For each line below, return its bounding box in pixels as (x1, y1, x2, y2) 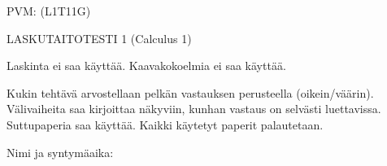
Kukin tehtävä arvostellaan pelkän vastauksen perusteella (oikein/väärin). (7, 84, 374, 101)
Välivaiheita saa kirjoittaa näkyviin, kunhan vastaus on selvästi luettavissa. (7, 100, 381, 117)
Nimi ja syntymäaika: (7, 143, 114, 160)
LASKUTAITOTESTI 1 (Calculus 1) (7, 29, 192, 46)
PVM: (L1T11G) (7, 2, 91, 19)
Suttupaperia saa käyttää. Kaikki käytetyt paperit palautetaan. (7, 116, 324, 133)
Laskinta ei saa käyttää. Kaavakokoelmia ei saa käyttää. (7, 57, 286, 74)
